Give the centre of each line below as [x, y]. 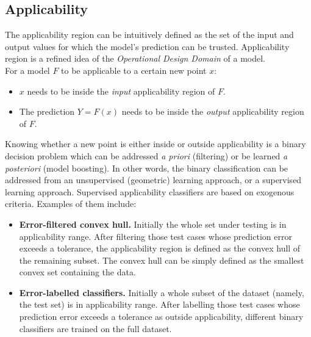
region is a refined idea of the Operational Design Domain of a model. [135, 58]
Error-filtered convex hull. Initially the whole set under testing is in [153, 224]
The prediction [47, 111]
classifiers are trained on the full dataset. [95, 328]
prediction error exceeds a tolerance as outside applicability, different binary [161, 317]
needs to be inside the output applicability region [213, 111]
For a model [27, 70]
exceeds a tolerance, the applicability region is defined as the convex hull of [160, 248]
